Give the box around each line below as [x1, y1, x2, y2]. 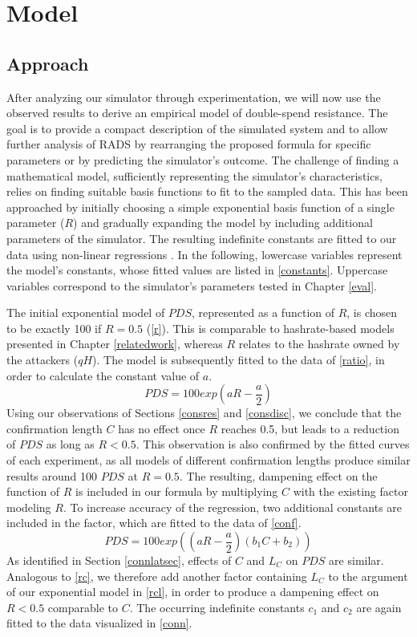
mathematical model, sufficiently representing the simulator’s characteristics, [6, 167, 383, 184]
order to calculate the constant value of [6, 367, 200, 383]
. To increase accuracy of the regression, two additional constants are [63, 498, 403, 515]
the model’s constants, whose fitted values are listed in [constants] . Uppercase [6, 262, 388, 278]
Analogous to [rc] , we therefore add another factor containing [6, 567, 307, 584]
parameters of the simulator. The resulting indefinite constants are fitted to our [6, 229, 397, 246]
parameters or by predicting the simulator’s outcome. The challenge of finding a [6, 151, 399, 168]
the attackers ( [6, 351, 79, 368]
